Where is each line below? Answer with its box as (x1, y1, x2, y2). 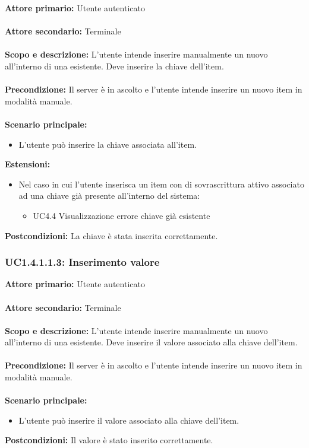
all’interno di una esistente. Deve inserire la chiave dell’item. (5, 59, 224, 72)
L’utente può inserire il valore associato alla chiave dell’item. (18, 414, 239, 426)
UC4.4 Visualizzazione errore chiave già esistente (33, 209, 210, 221)
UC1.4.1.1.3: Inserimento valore (5, 255, 160, 269)
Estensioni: (5, 158, 51, 170)
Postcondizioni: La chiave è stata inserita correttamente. (5, 229, 218, 242)
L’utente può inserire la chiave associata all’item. (18, 138, 197, 150)
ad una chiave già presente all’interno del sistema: (18, 189, 200, 202)
